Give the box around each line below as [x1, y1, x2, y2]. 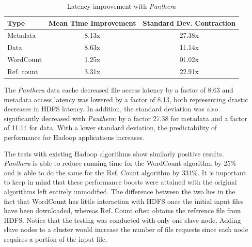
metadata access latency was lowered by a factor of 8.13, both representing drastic [4, 94, 248, 104]
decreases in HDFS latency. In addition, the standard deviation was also [4, 104, 218, 114]
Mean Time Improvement [48, 17, 136, 28]
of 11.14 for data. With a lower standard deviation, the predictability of [4, 123, 217, 133]
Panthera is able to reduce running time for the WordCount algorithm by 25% [4, 158, 236, 168]
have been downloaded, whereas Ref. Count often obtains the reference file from [4, 205, 241, 216]
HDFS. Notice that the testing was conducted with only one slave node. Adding [4, 215, 241, 225]
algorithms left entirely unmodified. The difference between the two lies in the [4, 186, 236, 196]
